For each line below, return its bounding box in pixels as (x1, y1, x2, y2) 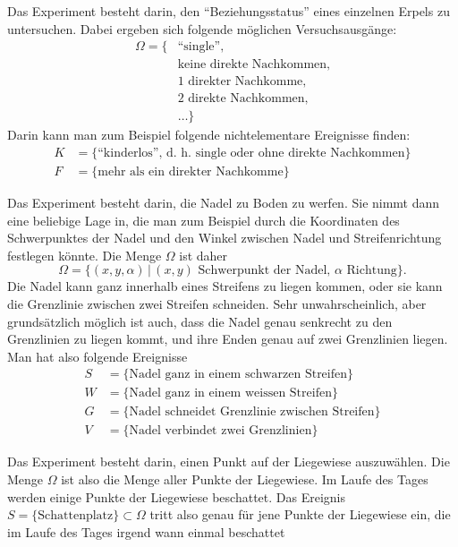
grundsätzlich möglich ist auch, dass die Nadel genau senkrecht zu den (7, 312, 393, 330)
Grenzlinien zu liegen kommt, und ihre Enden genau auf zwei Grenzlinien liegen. (7, 329, 448, 348)
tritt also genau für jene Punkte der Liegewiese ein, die (149, 505, 451, 524)
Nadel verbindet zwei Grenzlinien (129, 424, 312, 438)
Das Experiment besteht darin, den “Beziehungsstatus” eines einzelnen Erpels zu (7, 2, 450, 20)
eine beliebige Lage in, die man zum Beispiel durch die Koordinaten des (7, 210, 400, 229)
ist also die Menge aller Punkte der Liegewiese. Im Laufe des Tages (61, 470, 428, 489)
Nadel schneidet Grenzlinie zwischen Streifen (129, 406, 375, 419)
